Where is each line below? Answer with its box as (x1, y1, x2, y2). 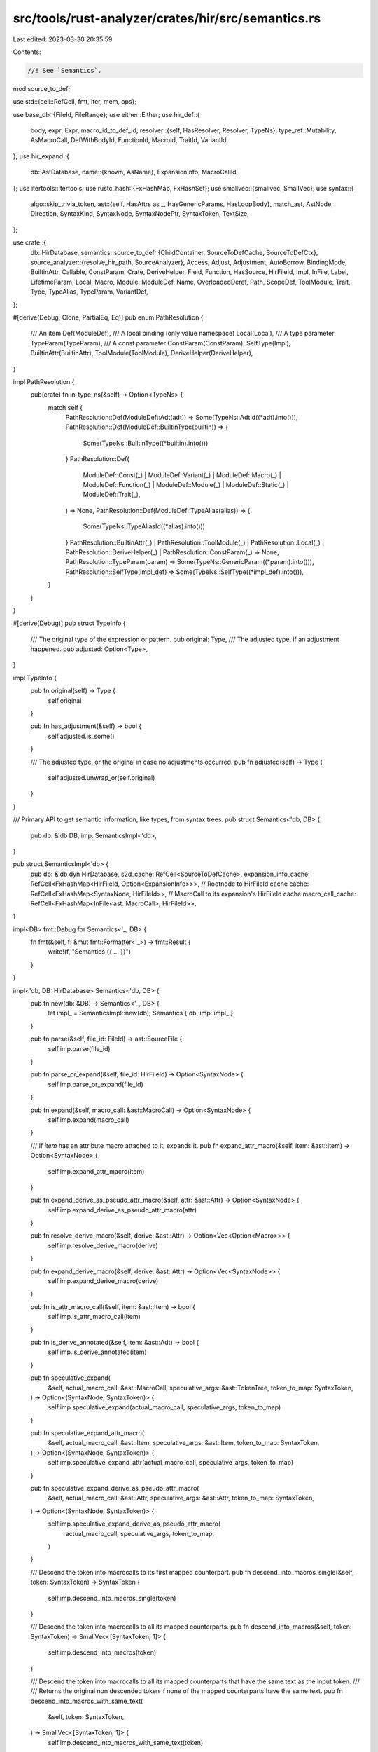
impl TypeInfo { (13, 673, 57, 682)
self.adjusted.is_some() (48, 732, 115, 740)
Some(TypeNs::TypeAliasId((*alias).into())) (83, 522, 206, 531)
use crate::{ (13, 238, 47, 247)
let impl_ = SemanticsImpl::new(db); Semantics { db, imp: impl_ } (48, 1009, 234, 1018)
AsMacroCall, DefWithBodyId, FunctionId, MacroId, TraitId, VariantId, (30, 136, 229, 144)
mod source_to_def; (13, 84, 71, 93)
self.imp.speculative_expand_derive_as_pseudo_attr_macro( (48, 1519, 221, 1528)
